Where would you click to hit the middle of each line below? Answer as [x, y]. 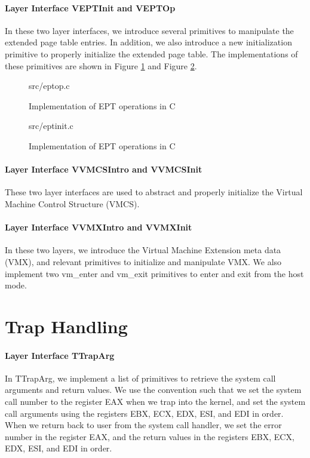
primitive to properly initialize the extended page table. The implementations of [151, 53]
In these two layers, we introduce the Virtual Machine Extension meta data [143, 250]
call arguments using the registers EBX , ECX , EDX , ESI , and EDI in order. [144, 413]
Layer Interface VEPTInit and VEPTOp [90, 7]
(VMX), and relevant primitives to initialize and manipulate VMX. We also [143, 261]
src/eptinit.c [51, 126]
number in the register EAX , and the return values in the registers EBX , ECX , [150, 436]
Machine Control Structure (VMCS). [72, 203]
